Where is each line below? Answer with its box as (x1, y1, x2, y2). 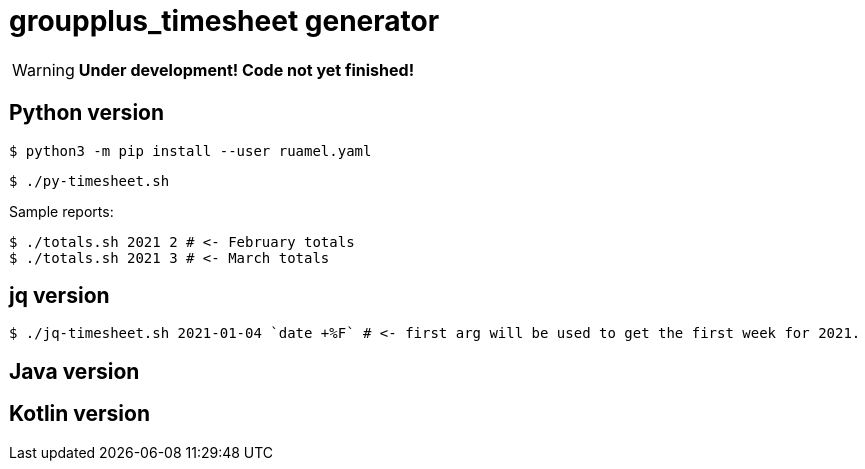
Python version (9, 100, 165, 126)
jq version (9, 283, 110, 309)
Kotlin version (9, 401, 151, 427)
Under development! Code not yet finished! (78, 59, 415, 80)
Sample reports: (9, 202, 114, 220)
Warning (12, 59, 75, 80)
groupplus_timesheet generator (9, 4, 440, 38)
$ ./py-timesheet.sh (9, 172, 170, 189)
